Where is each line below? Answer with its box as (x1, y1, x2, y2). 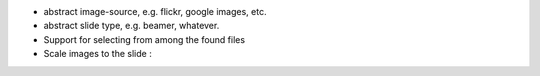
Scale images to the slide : (43, 48, 152, 60)
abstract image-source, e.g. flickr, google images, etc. (43, 6, 267, 17)
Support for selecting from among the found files (43, 33, 245, 45)
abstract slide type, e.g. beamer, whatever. (43, 20, 220, 32)
